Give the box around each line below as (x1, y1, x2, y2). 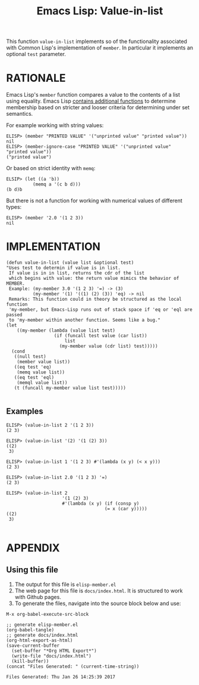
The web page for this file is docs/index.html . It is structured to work (14, 587, 183, 594)
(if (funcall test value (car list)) (53, 333, 147, 339)
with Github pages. (14, 593, 61, 600)
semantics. (6, 110, 33, 118)
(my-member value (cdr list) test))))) (59, 343, 159, 350)
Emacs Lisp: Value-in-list (36, 4, 163, 18)
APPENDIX (6, 541, 61, 555)
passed (6, 312, 23, 318)
